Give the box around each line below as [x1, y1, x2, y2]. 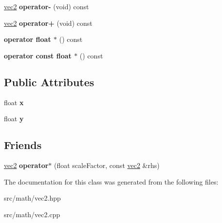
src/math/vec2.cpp [4, 209, 60, 219]
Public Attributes [4, 74, 94, 89]
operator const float [4, 50, 72, 60]
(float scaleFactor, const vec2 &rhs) [54, 160, 160, 170]
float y [4, 113, 24, 124]
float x [4, 97, 24, 107]
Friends [4, 137, 42, 152]
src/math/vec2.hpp [4, 193, 61, 203]
